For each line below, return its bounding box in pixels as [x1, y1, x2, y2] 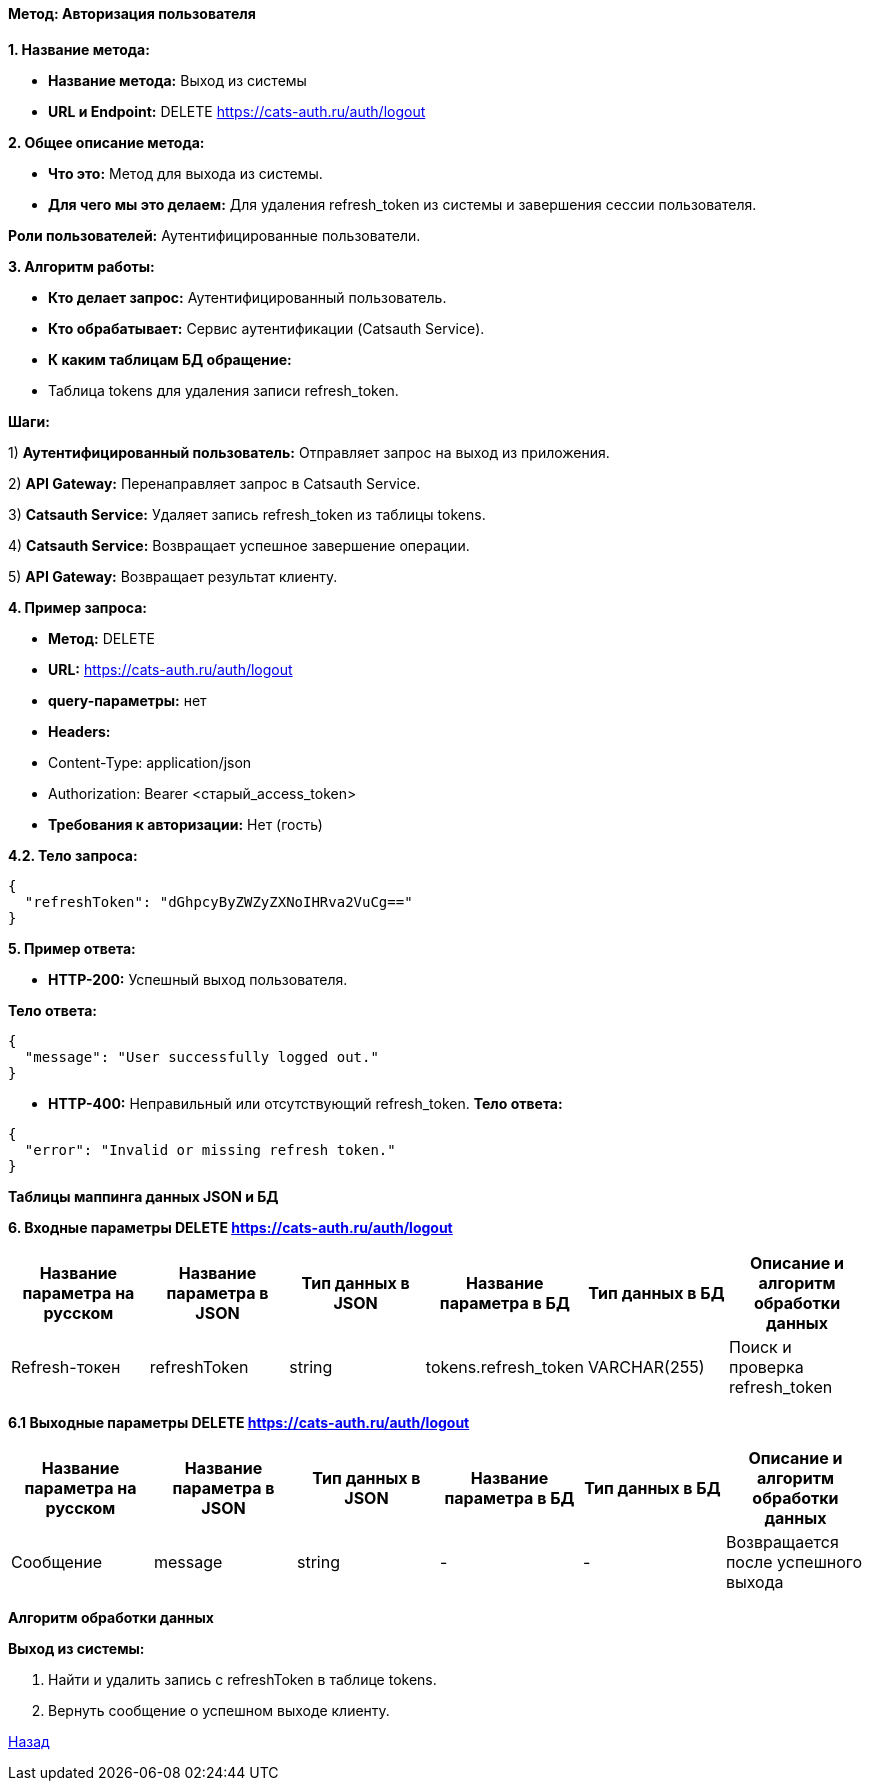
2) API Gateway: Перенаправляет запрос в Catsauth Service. [8, 474, 421, 492]
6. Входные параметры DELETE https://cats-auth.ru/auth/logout [8, 1218, 453, 1236]
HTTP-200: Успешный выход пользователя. [48, 970, 348, 988]
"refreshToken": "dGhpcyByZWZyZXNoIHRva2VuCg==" [24, 893, 413, 910]
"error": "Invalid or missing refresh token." [24, 1141, 396, 1158]
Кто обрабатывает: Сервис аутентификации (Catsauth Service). [48, 319, 485, 337]
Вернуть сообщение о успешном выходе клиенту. [48, 1701, 390, 1719]
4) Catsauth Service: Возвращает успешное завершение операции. [8, 536, 470, 554]
